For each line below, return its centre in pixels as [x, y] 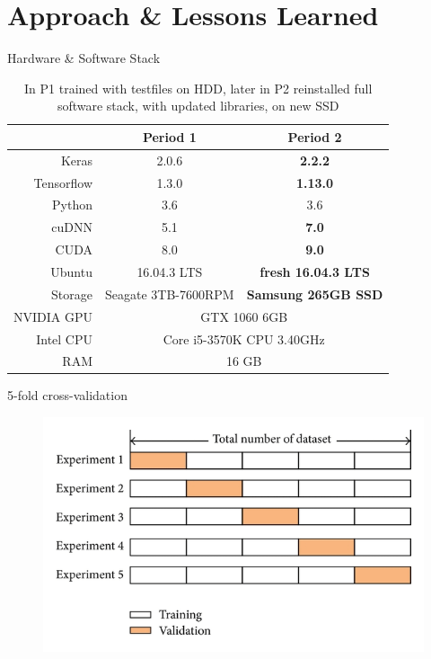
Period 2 [315, 136]
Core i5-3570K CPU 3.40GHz [244, 338]
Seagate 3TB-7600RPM [170, 294]
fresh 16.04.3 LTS [315, 271]
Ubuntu [71, 271]
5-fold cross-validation [67, 395]
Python [72, 205]
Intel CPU [64, 338]
